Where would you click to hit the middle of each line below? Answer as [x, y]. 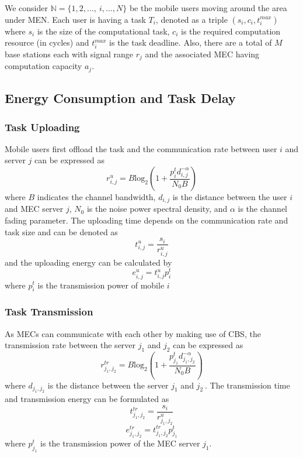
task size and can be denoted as [61, 231]
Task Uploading [42, 127]
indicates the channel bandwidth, [96, 197]
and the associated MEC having [202, 54]
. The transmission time [248, 385]
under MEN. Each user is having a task [75, 19]
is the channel [262, 209]
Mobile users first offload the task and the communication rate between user [141, 148]
